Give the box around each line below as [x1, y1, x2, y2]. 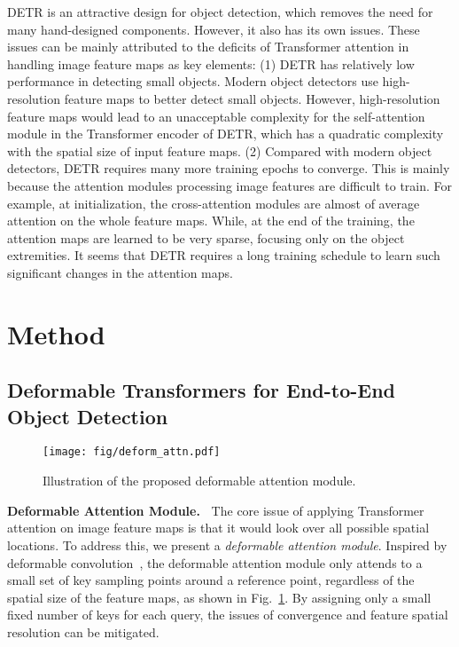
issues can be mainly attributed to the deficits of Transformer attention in [7, 37, 409, 56]
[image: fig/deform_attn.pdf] [43, 446, 221, 459]
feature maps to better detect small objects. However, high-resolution [64, 89, 440, 107]
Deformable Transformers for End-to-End [7, 376, 396, 404]
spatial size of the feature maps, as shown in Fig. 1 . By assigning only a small [7, 588, 432, 606]
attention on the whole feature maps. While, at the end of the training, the [7, 211, 415, 230]
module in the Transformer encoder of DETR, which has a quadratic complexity [7, 124, 444, 143]
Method [7, 315, 105, 351]
